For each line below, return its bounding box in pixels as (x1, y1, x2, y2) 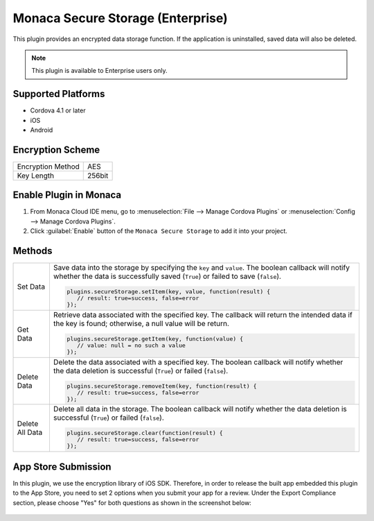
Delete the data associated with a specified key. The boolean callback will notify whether (53, 357, 344, 367)
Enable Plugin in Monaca (12, 189, 122, 201)
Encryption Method (17, 162, 80, 171)
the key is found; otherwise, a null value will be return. (53, 318, 230, 328)
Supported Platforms (12, 88, 105, 100)
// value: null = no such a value (76, 341, 186, 349)
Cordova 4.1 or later (30, 106, 86, 114)
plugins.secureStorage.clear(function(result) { (66, 429, 223, 437)
